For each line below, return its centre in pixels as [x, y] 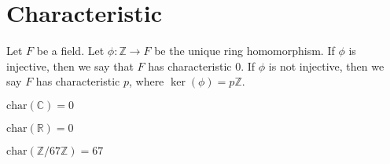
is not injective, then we [326, 66]
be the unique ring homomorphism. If [245, 51]
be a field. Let [70, 51]
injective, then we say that [70, 66]
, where [146, 81]
